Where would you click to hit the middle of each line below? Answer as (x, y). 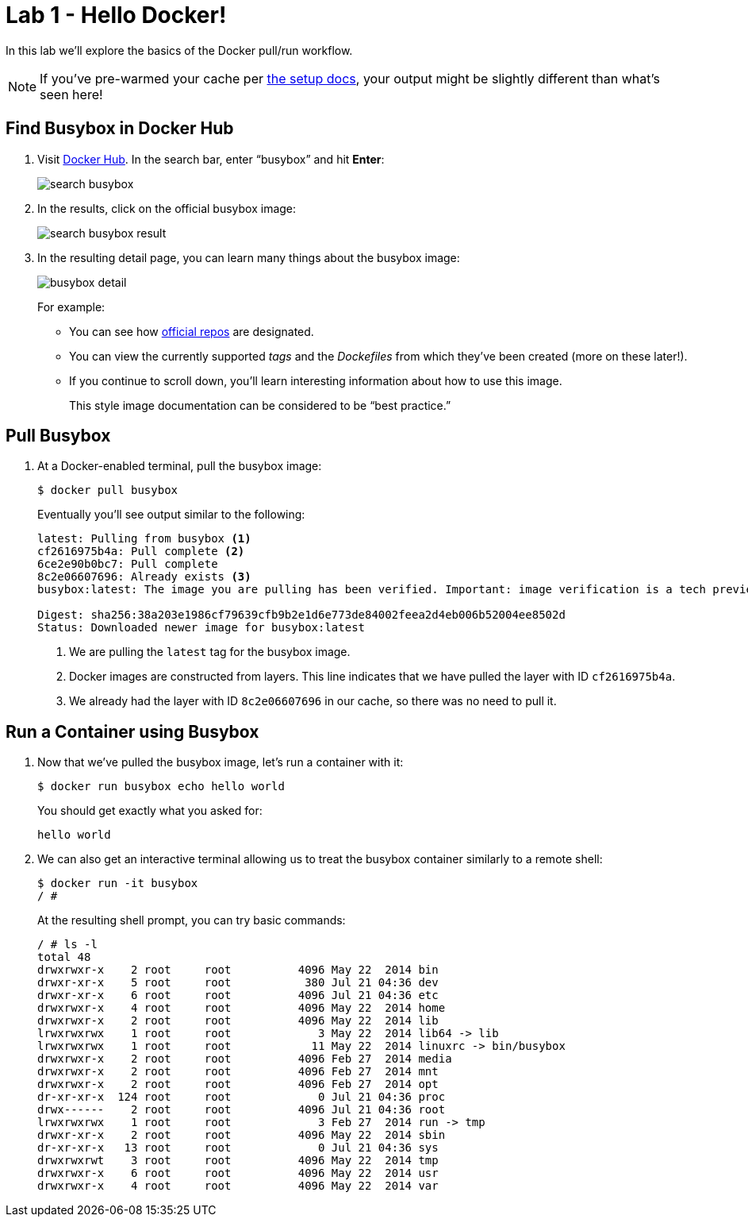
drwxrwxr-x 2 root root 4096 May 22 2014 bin (238, 970)
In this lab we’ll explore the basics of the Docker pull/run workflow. (179, 50)
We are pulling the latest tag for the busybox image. (210, 652)
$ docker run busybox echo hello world (161, 787)
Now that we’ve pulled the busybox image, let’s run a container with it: (221, 762)
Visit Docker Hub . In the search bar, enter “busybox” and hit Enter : (211, 159)
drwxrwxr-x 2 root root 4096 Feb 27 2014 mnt (238, 1072)
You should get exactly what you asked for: (150, 811)
